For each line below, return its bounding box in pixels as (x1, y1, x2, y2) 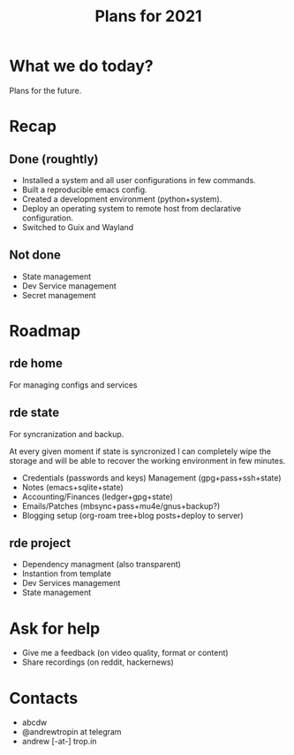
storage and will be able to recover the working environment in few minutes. (9, 455, 286, 466)
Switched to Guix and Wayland (21, 221, 134, 232)
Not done (9, 248, 62, 263)
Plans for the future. (9, 85, 82, 96)
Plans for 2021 (94, 6, 202, 27)
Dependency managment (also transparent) (21, 559, 181, 570)
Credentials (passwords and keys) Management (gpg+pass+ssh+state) (21, 472, 282, 483)
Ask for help (9, 618, 101, 638)
